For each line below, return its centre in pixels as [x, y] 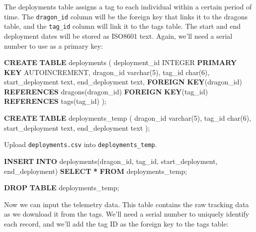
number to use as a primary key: [53, 45]
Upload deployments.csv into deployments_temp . [81, 144]
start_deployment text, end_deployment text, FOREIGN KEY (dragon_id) [123, 82]
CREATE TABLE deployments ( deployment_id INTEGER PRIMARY [121, 62]
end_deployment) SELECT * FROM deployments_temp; [96, 171]
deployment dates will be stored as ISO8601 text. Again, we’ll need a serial [118, 36]
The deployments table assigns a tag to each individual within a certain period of [128, 6]
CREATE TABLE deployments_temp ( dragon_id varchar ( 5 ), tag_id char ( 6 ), [128, 118]
